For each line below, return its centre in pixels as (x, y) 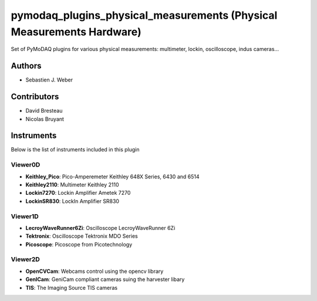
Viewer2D (26, 259)
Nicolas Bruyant (45, 119)
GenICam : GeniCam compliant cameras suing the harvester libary (105, 279)
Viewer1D (25, 216)
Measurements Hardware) (76, 32)
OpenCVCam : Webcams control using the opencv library (95, 271)
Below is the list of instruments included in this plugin (75, 150)
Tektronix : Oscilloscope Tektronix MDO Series (82, 236)
